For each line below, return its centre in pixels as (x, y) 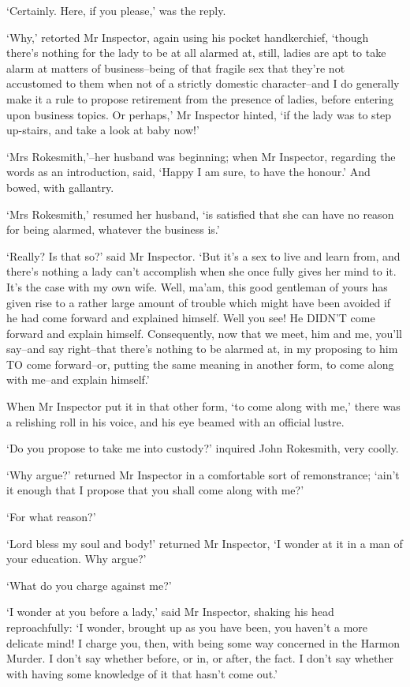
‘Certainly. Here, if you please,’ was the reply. (116, 10)
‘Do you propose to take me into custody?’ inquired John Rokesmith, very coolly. (203, 448)
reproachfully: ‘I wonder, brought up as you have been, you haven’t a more (187, 627)
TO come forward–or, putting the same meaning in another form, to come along (200, 364)
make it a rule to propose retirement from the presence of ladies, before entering (200, 98)
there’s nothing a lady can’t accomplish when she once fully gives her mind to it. (201, 271)
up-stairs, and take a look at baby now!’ (103, 130)
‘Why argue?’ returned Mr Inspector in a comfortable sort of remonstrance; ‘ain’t (203, 474)
